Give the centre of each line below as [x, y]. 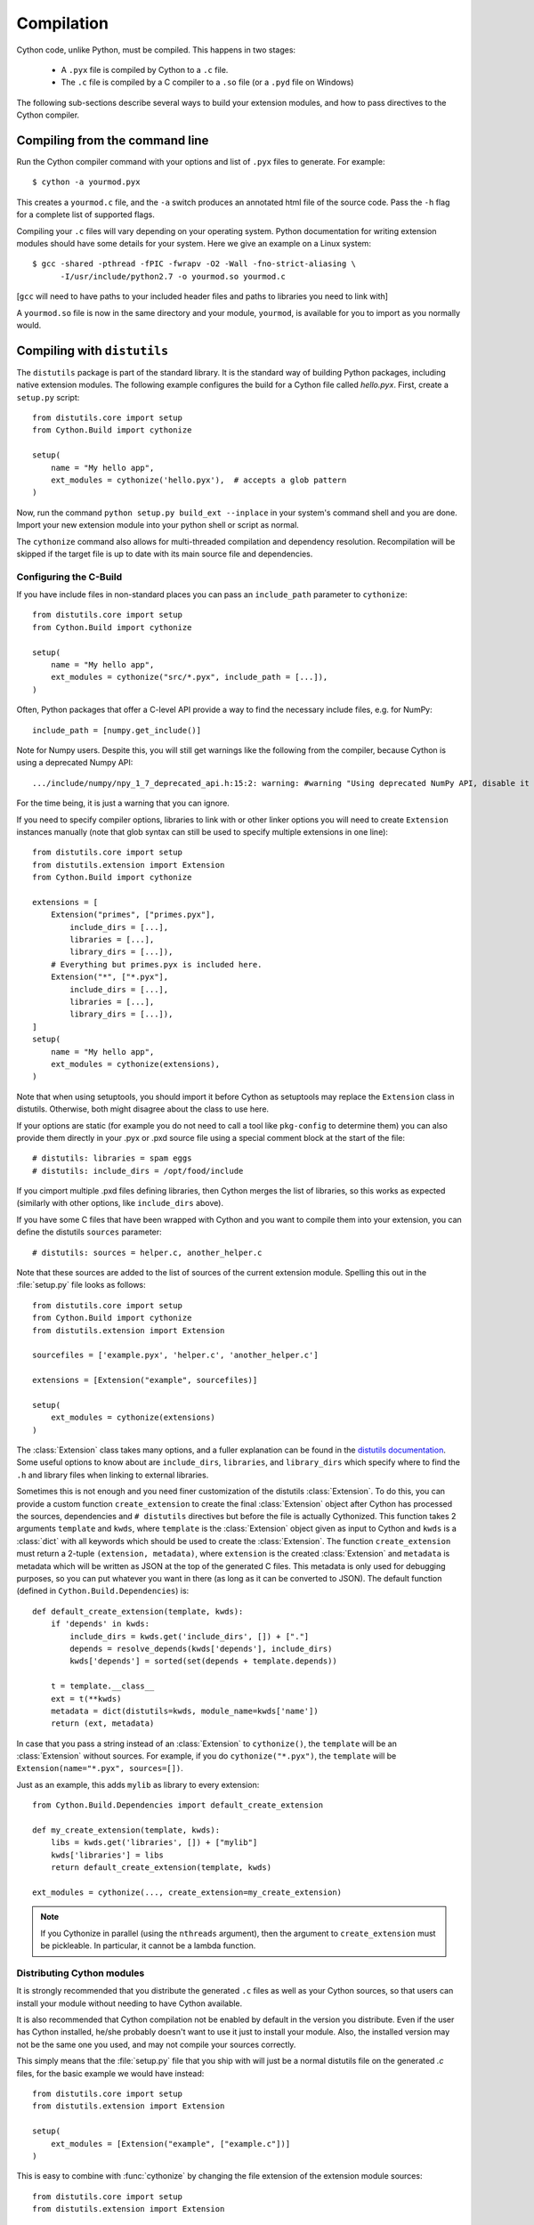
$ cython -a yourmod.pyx [86, 182]
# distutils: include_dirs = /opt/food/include [138, 1171]
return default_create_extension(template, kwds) [161, 1868]
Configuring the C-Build [69, 577]
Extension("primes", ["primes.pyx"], [133, 915]
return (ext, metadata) [102, 1723]
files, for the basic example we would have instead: [110, 2073]
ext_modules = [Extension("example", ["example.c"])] [170, 2144]
